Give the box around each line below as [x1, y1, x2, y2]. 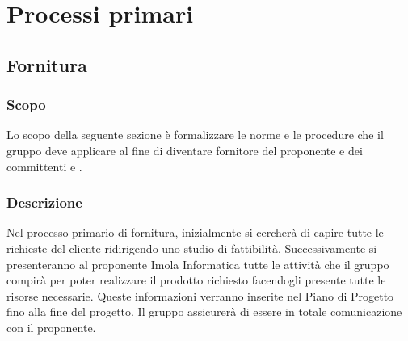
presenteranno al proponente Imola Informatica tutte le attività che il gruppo [6, 255, 389, 272]
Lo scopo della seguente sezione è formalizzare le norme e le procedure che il [6, 126, 384, 143]
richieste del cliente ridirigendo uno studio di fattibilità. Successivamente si [6, 239, 377, 256]
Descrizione [6, 192, 82, 213]
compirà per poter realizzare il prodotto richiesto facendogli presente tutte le [6, 272, 386, 288]
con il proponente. [6, 318, 96, 335]
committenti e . [6, 158, 82, 175]
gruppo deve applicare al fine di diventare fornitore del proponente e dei [6, 141, 363, 158]
